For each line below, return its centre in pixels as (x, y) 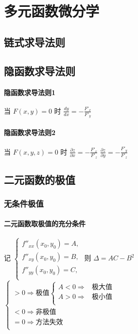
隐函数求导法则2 (30, 132)
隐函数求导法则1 (30, 92)
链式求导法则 (34, 42)
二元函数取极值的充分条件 (45, 223)
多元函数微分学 (52, 11)
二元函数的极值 (40, 180)
